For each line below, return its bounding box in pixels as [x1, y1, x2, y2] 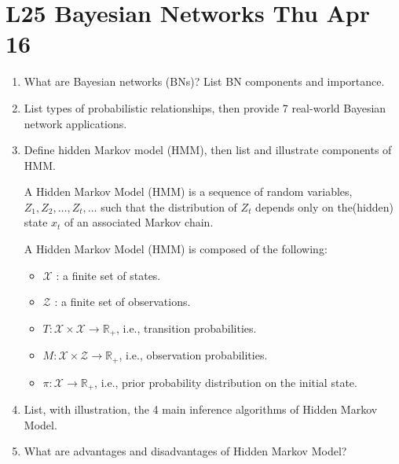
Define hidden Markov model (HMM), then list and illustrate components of [24, 142, 392, 158]
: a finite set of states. [56, 267, 161, 283]
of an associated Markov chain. [64, 214, 214, 230]
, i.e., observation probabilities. [119, 347, 268, 363]
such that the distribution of [101, 198, 237, 215]
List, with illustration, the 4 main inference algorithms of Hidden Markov [24, 401, 378, 418]
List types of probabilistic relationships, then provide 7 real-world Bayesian [24, 99, 386, 116]
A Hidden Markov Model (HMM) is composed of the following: [24, 241, 328, 257]
